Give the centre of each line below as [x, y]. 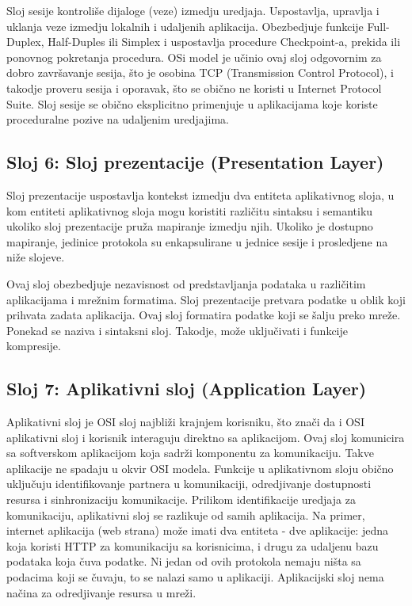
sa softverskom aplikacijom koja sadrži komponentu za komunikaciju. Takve [190, 453]
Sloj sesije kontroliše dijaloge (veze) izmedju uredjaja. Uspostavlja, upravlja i [193, 10]
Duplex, [25, 42]
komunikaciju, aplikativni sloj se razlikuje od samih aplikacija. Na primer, [186, 515]
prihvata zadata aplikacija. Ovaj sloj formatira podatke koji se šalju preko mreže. [204, 315]
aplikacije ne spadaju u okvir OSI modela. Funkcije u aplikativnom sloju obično [200, 468]
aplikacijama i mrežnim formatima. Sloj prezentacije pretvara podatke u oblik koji [206, 299]
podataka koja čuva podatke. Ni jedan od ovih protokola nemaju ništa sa [184, 561]
